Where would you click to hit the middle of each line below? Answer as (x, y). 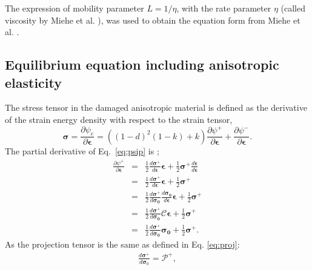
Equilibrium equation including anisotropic (142, 64)
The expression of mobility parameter (75, 8)
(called (293, 8)
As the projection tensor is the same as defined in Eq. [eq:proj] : (122, 244)
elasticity (34, 82)
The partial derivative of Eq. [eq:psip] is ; (82, 151)
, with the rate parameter (224, 8)
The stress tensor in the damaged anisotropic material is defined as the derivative (156, 107)
